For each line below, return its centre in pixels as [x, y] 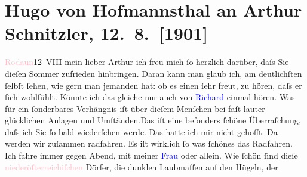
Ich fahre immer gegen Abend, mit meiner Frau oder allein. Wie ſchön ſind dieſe [151, 155]
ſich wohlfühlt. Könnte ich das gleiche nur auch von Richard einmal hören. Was [150, 97]
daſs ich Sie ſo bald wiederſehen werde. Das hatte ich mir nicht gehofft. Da [141, 131]
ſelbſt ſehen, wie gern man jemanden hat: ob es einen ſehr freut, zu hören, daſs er [153, 85]
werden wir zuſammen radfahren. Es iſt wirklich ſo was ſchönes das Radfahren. [149, 143]
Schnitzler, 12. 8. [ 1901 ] [107, 33]
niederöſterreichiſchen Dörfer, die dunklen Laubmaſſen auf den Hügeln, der [142, 167]
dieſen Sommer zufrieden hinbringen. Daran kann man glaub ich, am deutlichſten [153, 73]
